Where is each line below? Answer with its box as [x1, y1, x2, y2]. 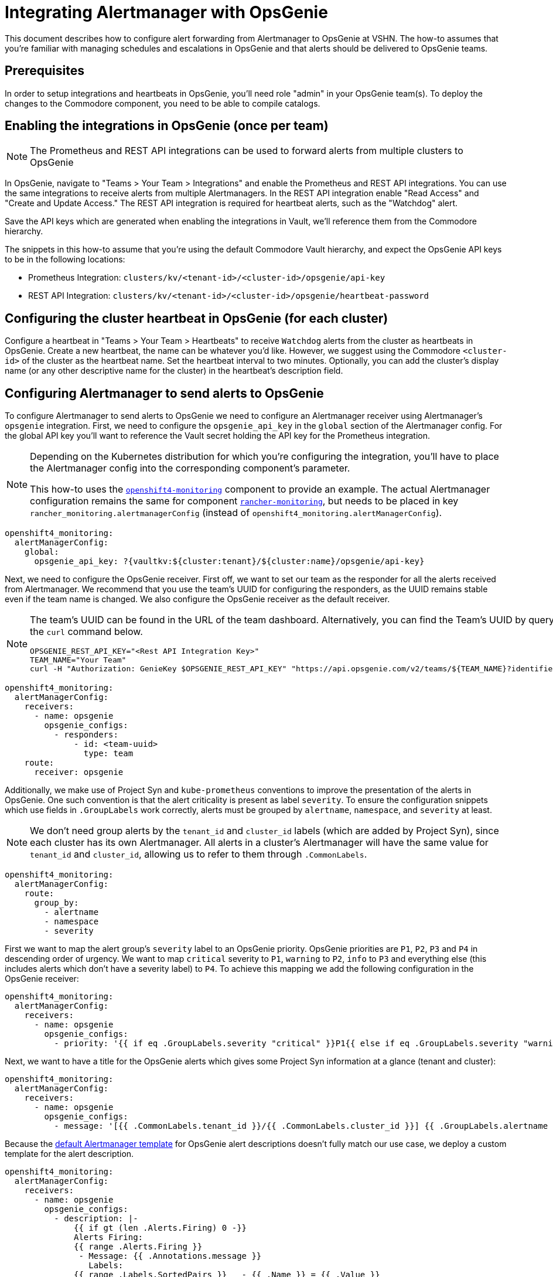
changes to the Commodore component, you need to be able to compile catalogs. [5, 98, 320, 108]
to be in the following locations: [5, 254, 125, 265]
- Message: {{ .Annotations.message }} [78, 1251, 262, 1261]
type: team [83, 749, 134, 759]
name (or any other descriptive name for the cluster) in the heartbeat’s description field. [5, 366, 343, 376]
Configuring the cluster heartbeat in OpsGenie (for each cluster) [5, 310, 388, 326]
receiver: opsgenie [34, 767, 124, 777]
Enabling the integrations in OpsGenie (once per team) [5, 118, 329, 134]
